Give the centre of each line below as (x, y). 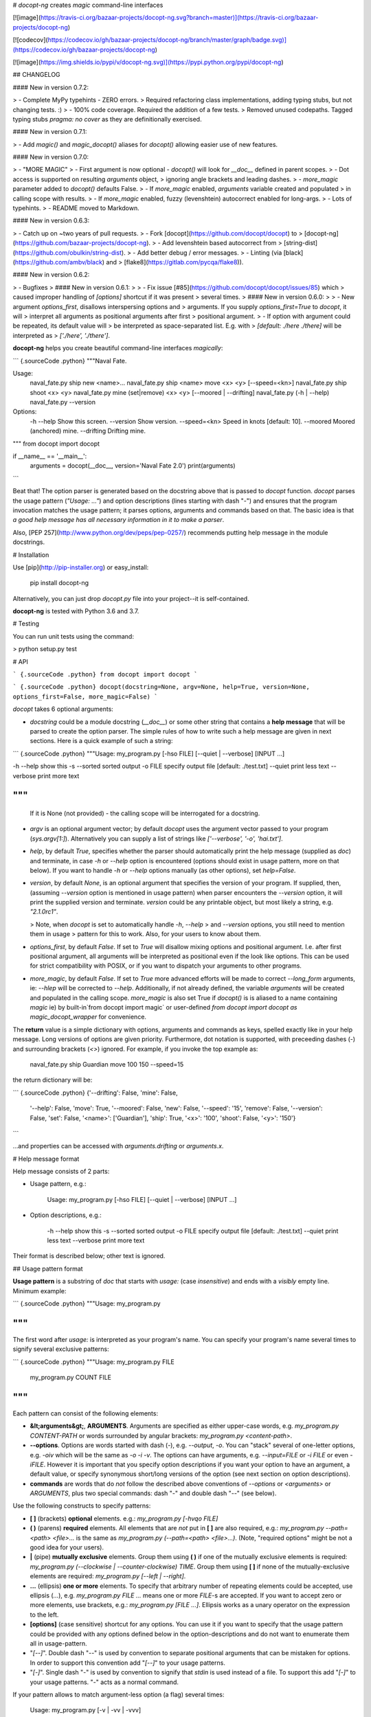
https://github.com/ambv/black (59, 262)
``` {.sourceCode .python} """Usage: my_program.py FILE (93, 1362)
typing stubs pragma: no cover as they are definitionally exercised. (107, 119)
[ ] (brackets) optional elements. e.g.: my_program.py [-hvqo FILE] (124, 1519)
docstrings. (29, 542)
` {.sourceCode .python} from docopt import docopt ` (105, 674)
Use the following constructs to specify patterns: (82, 1506)
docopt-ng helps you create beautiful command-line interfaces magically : (118, 348)
